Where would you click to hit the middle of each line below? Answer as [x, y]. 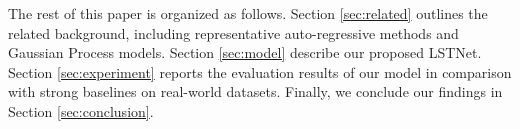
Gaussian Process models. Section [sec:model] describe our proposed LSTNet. [245, 52]
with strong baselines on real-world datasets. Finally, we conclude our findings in [255, 91]
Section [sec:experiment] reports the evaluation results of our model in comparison [260, 71]
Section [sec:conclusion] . [81, 110]
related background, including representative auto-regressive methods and [233, 32]
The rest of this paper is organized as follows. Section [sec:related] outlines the [248, 13]
